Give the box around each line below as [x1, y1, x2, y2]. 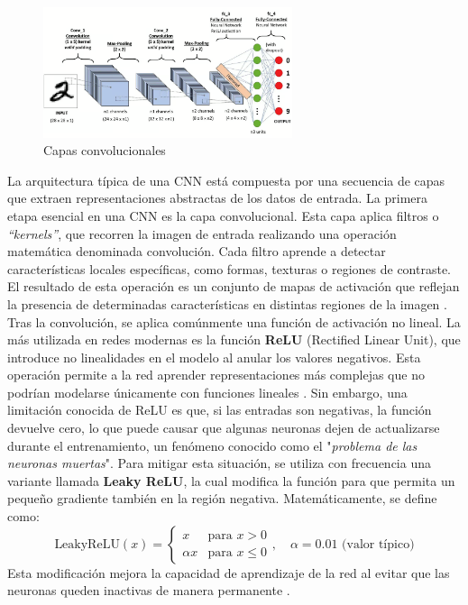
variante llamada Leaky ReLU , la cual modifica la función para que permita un [7, 471, 455, 490]
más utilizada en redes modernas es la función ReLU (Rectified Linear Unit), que [7, 330, 461, 349]
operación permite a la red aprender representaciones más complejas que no [7, 365, 425, 384]
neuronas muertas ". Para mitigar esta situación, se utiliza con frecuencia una [7, 454, 431, 472]
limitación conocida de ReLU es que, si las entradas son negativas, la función [7, 400, 432, 419]
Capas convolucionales [43, 141, 166, 160]
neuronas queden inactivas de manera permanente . [7, 581, 290, 600]
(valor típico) [342, 537, 415, 551]
